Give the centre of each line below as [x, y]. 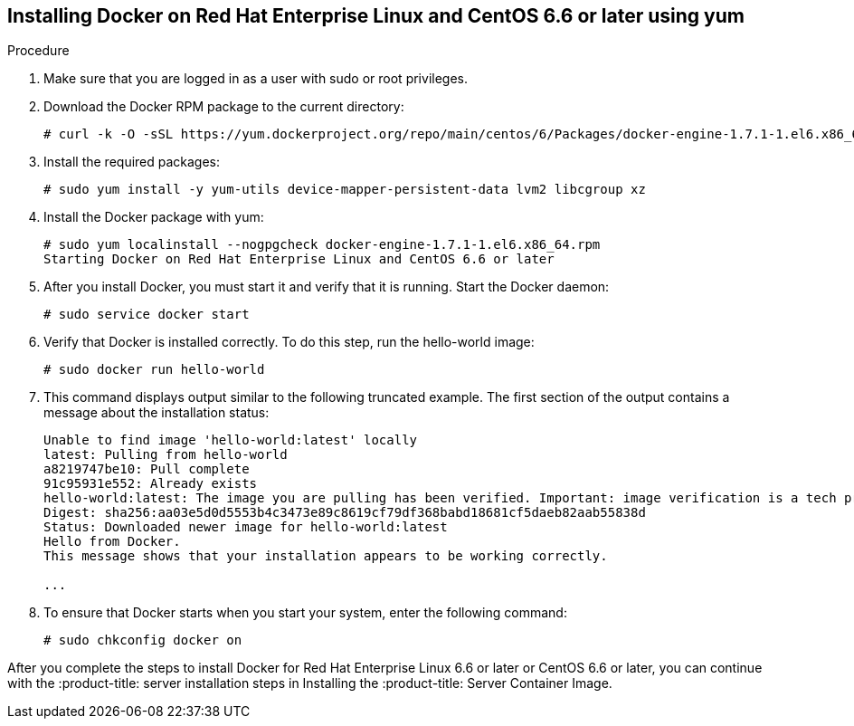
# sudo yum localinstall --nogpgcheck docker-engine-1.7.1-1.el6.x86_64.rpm [322, 245]
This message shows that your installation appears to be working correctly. [326, 556]
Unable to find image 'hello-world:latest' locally [231, 440]
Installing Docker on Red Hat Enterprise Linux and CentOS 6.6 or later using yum [376, 16]
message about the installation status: [157, 413]
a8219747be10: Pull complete [147, 469]
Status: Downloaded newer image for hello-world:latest [246, 527]
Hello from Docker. [112, 542]
